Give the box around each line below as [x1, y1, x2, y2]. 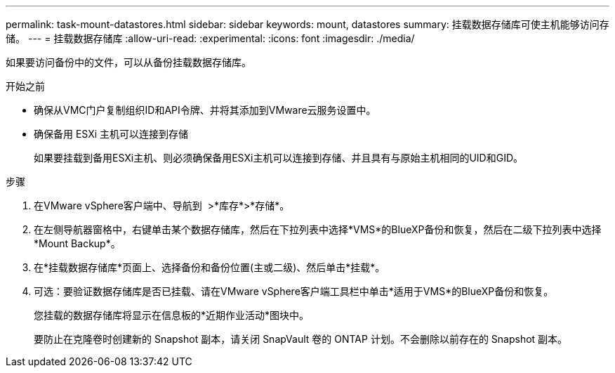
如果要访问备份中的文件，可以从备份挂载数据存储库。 [6, 56, 251, 68]
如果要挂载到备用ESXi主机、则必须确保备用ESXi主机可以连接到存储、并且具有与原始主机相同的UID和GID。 [34, 152, 523, 164]
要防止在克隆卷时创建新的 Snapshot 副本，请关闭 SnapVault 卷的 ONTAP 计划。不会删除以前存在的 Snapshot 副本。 [34, 333, 568, 345]
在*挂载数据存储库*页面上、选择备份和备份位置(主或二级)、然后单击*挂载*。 [34, 261, 385, 273]
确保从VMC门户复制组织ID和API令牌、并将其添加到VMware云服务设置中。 [34, 104, 376, 116]
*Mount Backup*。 [34, 237, 121, 249]
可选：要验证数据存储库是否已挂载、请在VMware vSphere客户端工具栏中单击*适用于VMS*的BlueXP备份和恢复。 [34, 285, 554, 297]
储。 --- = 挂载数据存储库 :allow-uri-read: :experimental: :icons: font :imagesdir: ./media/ [6, 32, 415, 44]
